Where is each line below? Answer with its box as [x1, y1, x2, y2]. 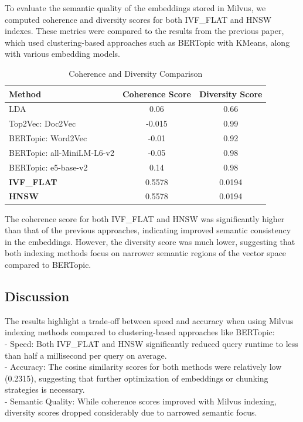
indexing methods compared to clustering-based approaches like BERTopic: [5, 326, 275, 338]
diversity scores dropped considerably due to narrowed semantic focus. [5, 406, 257, 418]
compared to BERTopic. [5, 258, 91, 270]
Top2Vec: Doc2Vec [9, 117, 76, 130]
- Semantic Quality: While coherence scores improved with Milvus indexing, [5, 394, 277, 407]
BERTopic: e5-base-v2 [9, 161, 88, 173]
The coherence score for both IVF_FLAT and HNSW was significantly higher [5, 212, 285, 224]
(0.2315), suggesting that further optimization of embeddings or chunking [5, 372, 268, 384]
